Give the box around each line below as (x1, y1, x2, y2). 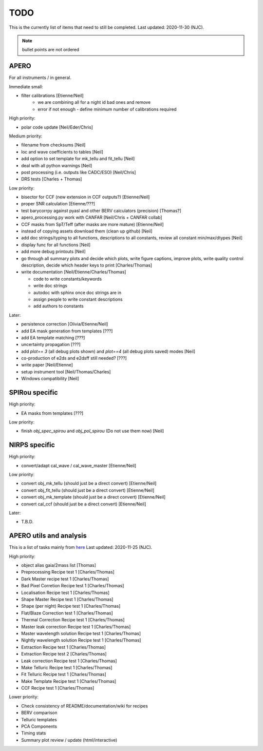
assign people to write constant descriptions (33, 296, 123, 302)
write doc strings (33, 283, 68, 289)
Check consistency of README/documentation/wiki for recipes (21, 703, 148, 709)
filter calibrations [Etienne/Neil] (21, 93, 84, 98)
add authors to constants (33, 303, 84, 309)
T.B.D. (21, 519, 34, 525)
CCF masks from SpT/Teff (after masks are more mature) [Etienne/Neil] (21, 221, 164, 227)
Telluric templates (21, 716, 57, 722)
